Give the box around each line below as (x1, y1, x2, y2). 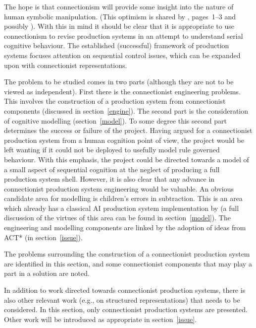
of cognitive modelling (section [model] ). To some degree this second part (4, 115, 227, 126)
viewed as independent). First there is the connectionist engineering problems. (4, 86, 241, 96)
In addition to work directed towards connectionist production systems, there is (4, 285, 246, 295)
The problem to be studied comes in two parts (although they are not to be (4, 76, 234, 87)
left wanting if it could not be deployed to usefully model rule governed (4, 144, 220, 155)
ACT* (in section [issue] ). (4, 232, 83, 242)
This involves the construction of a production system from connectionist (4, 96, 226, 106)
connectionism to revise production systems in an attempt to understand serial (4, 30, 243, 41)
